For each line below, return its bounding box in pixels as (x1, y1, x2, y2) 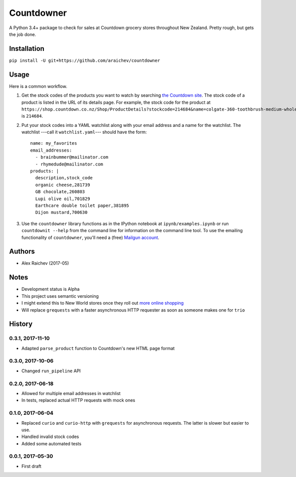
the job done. (9, 31, 37, 37)
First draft (21, 463, 41, 469)
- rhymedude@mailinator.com (35, 161, 104, 167)
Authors (9, 247, 35, 256)
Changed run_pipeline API (21, 368, 81, 374)
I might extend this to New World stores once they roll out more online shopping (21, 300, 184, 306)
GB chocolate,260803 (35, 189, 85, 195)
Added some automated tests (21, 440, 81, 446)
